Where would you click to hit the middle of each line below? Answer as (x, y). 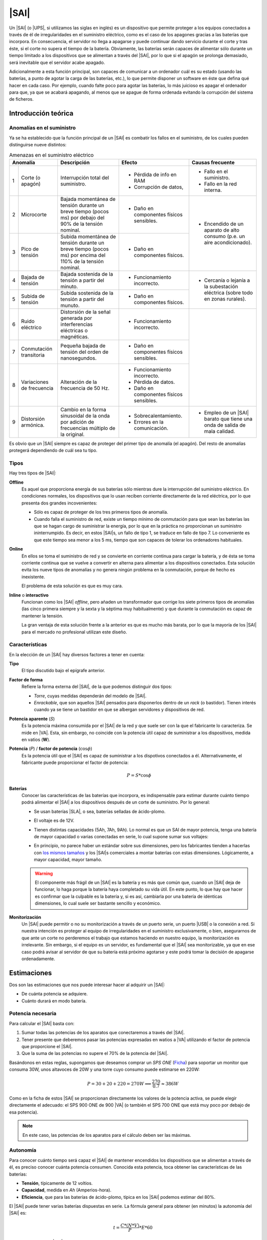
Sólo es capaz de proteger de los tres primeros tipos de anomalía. (101, 512)
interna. (213, 190)
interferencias (76, 324)
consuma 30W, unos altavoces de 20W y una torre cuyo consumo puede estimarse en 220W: (104, 1069)
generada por (76, 318)
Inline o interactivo (29, 595)
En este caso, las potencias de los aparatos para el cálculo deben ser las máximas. (107, 1135)
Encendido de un (224, 224)
